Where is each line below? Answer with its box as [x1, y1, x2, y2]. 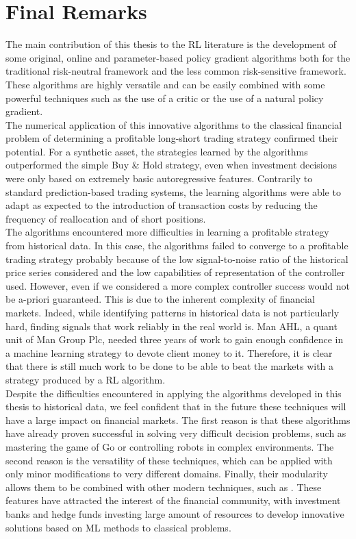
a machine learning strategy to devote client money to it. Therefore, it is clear [5, 345, 333, 360]
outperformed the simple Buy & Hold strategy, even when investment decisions [5, 158, 338, 172]
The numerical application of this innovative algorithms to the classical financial [5, 117, 342, 131]
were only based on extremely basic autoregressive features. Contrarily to [5, 171, 313, 186]
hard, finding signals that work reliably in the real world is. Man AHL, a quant [5, 318, 338, 333]
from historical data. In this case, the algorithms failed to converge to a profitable [5, 238, 348, 253]
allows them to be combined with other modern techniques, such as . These [5, 479, 322, 494]
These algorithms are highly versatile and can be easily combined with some [5, 77, 325, 91]
